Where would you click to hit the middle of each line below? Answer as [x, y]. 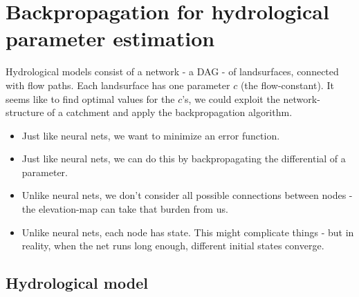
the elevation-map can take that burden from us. [125, 209]
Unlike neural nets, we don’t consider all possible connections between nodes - [187, 195]
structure [25, 112]
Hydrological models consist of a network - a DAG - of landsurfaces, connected [172, 71]
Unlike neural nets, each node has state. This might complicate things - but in [188, 232]
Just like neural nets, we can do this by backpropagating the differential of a [184, 159]
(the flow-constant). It [287, 85]
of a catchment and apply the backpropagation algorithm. [170, 112]
